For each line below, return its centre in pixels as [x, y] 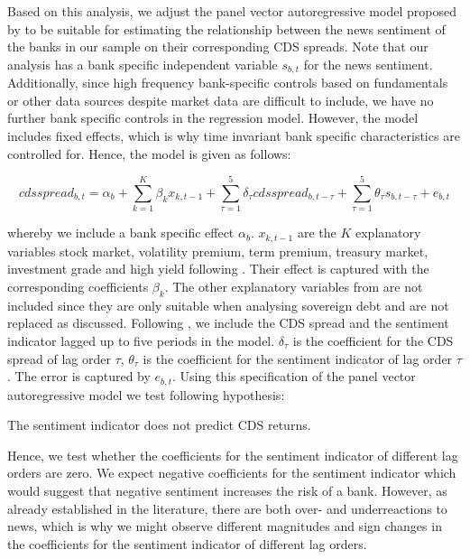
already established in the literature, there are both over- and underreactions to [227, 508]
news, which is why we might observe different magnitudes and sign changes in [225, 526]
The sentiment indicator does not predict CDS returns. [159, 425]
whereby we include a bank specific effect [121, 233]
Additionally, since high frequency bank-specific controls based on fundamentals [228, 83]
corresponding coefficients [78, 286]
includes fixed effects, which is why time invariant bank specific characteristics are [234, 136]
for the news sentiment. [368, 64]
